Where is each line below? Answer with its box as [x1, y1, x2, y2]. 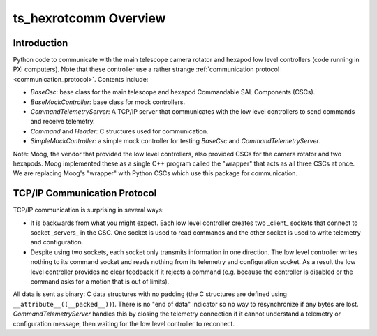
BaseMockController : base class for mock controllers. [30, 98, 185, 106]
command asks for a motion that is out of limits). [30, 277, 170, 286]
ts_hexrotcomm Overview [13, 10, 166, 26]
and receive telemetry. [30, 117, 96, 126]
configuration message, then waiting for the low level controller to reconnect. [13, 319, 235, 328]
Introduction [13, 37, 68, 49]
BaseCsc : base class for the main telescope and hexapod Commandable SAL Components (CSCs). [30, 88, 316, 96]
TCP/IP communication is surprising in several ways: [13, 206, 164, 214]
